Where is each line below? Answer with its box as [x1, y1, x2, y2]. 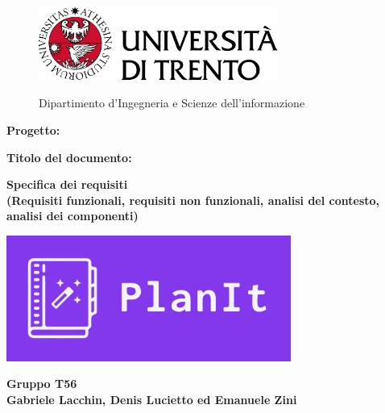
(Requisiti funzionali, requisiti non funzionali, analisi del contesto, [6, 191, 380, 208]
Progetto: [6, 122, 60, 139]
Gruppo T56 [6, 375, 77, 392]
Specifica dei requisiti [6, 176, 128, 193]
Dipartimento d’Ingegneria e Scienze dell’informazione [39, 94, 305, 111]
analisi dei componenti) [6, 207, 139, 224]
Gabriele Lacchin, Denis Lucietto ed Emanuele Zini [6, 390, 297, 407]
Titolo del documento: [6, 148, 132, 165]
